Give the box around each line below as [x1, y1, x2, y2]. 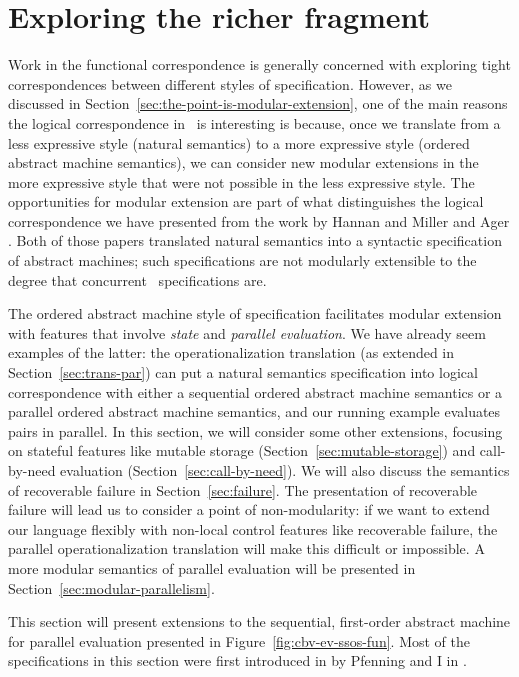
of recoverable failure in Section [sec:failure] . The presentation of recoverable [8, 479, 478, 500]
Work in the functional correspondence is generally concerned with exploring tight [8, 54, 511, 75]
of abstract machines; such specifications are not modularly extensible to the [8, 250, 477, 271]
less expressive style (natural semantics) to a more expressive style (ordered [8, 132, 470, 153]
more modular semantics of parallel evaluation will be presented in [8, 557, 416, 578]
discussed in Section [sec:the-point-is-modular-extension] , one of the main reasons [8, 93, 508, 114]
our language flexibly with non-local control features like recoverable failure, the [8, 518, 498, 539]
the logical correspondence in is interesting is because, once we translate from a [8, 112, 501, 133]
